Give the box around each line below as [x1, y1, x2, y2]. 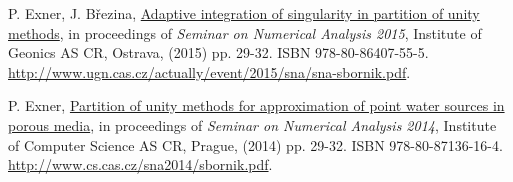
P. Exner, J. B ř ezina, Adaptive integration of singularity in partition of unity [8, 3, 480, 23]
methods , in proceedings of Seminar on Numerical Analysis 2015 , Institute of [8, 22, 482, 43]
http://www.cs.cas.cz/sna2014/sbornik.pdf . [8, 154, 273, 175]
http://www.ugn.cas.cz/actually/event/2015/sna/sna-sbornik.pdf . [8, 61, 411, 82]
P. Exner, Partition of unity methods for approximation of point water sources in [8, 95, 505, 116]
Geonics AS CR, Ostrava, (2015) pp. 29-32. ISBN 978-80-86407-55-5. [8, 42, 429, 63]
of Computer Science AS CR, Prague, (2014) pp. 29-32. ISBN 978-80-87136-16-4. [8, 134, 503, 155]
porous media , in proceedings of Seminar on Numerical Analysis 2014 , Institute [8, 114, 497, 135]
